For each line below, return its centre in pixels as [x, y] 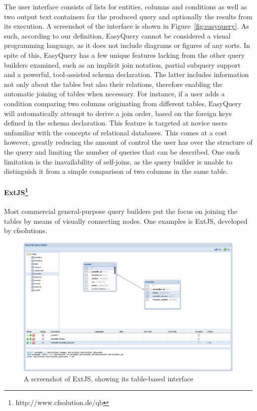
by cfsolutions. [26, 230]
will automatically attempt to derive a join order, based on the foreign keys [118, 113]
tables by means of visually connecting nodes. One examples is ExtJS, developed [126, 221]
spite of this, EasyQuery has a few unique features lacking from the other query [125, 55]
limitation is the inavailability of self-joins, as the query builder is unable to [118, 161]
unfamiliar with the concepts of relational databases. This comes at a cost [116, 132]
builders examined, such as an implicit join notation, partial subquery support [122, 64]
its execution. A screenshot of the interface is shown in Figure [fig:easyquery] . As [127, 26]
